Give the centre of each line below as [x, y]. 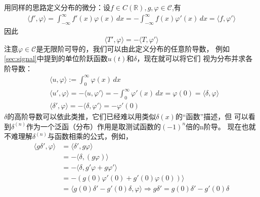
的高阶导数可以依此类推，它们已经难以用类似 [82, 116]
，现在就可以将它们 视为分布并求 [191, 58]
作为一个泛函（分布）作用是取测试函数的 [94, 126]
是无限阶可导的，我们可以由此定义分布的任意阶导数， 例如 [133, 48]
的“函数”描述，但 [204, 116]
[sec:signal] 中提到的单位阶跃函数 [56, 58]
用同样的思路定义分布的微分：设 [57, 7]
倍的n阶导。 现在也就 [221, 126]
